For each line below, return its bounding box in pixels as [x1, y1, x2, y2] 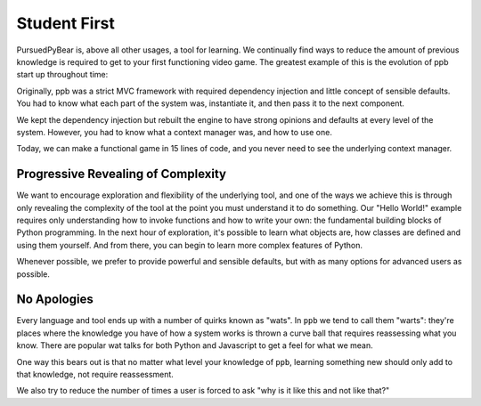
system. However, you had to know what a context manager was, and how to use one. [16, 126, 333, 137]
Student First [16, 13, 116, 33]
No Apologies [16, 292, 94, 307]
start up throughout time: [16, 69, 109, 80]
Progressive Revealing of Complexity [16, 166, 227, 182]
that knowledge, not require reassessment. [16, 369, 174, 379]
